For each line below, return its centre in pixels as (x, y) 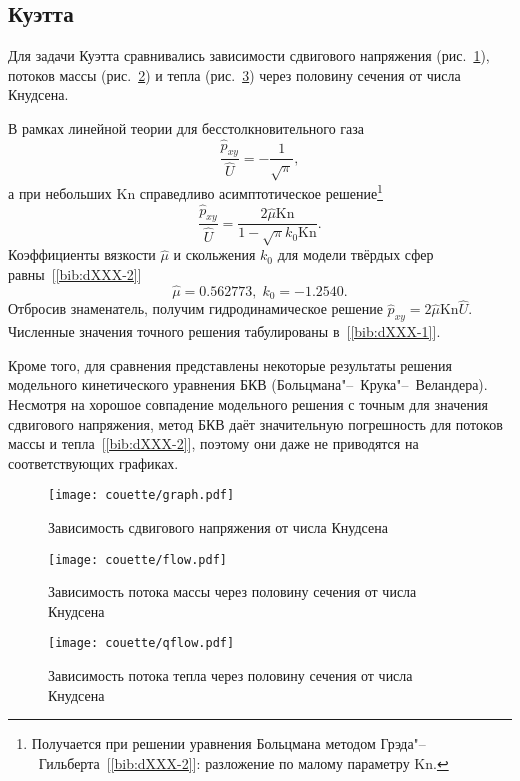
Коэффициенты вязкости (82, 254)
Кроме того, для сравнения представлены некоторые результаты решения (230, 364)
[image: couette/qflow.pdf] (141, 643)
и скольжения (214, 254)
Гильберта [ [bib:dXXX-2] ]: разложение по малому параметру (224, 762)
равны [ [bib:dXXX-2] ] (75, 273)
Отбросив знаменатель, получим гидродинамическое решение (195, 308)
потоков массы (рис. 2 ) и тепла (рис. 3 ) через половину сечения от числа (234, 74)
